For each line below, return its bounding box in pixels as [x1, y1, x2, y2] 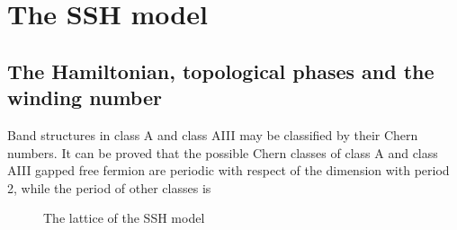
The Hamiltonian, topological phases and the [7, 57, 435, 84]
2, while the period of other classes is [7, 178, 211, 197]
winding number [7, 84, 162, 111]
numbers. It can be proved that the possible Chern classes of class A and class [7, 143, 438, 162]
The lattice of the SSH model [43, 208, 205, 227]
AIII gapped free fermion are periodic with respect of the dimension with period [7, 161, 450, 180]
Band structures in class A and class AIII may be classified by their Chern [7, 125, 418, 144]
